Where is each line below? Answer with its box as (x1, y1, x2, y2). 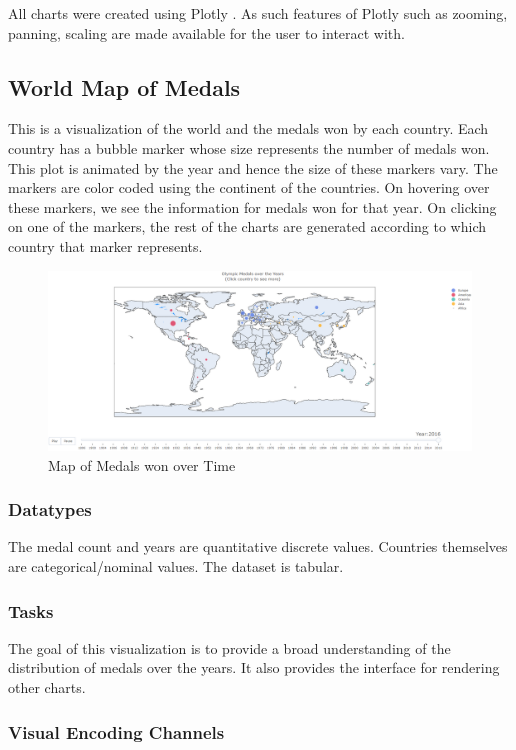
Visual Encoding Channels (8, 719, 225, 744)
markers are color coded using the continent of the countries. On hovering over (8, 177, 490, 198)
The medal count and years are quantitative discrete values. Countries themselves (8, 536, 508, 557)
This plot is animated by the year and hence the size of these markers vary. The (8, 157, 498, 178)
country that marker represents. (8, 235, 203, 256)
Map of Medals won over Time (48, 454, 236, 475)
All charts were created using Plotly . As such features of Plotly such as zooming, (8, 3, 508, 23)
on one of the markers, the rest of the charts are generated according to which (8, 216, 487, 237)
